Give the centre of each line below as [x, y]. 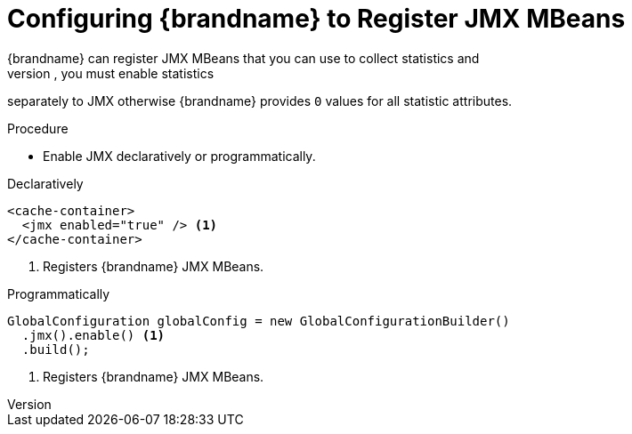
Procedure [38, 128]
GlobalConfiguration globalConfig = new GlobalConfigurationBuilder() [259, 321]
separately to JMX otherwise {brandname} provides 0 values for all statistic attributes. [260, 100]
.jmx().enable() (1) [93, 335]
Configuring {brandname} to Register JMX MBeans [316, 19]
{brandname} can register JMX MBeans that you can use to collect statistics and [243, 58]
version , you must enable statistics [111, 73]
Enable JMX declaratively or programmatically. [179, 156]
